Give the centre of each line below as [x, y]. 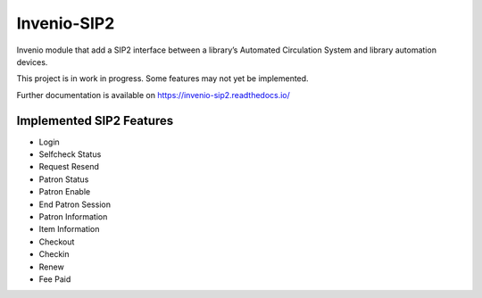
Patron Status [64, 179]
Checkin [54, 254]
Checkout [57, 242]
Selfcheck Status [70, 154]
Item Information [69, 229]
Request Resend [69, 167]
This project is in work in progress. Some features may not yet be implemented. [162, 79]
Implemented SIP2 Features [95, 120]
